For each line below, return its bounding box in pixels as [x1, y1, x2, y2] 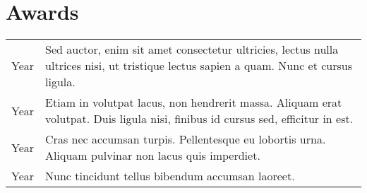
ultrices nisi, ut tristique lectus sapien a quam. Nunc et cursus [45, 57, 353, 74]
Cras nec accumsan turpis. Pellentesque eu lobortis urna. [45, 131, 326, 148]
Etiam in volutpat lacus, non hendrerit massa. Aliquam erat [45, 94, 342, 111]
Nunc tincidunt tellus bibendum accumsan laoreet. [45, 168, 295, 185]
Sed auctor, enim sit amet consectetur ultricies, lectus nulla [45, 41, 339, 58]
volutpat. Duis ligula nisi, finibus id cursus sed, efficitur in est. [45, 110, 354, 127]
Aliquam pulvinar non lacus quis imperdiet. [45, 147, 260, 164]
